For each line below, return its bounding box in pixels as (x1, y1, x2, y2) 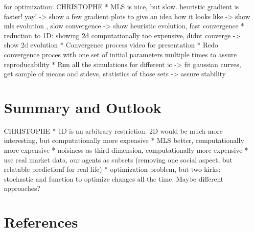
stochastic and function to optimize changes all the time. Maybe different (4, 173, 224, 184)
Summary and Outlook (4, 97, 162, 117)
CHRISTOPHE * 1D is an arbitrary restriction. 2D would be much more (4, 125, 223, 136)
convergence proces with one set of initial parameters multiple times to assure (4, 49, 237, 59)
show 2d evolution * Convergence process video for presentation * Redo (4, 40, 218, 50)
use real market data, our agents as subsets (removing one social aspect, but (4, 154, 232, 164)
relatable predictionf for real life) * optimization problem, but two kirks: (4, 164, 221, 174)
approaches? (4, 183, 41, 193)
